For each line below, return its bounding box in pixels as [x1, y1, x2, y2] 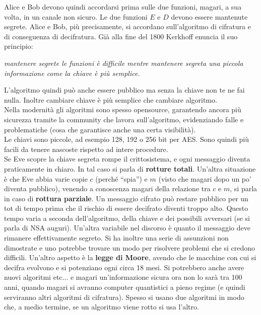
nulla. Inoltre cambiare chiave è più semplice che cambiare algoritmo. [4, 94, 217, 105]
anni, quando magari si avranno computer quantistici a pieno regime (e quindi [4, 282, 245, 292]
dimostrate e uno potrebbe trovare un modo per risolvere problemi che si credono [4, 242, 255, 253]
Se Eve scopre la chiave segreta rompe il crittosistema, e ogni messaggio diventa [4, 153, 250, 164]
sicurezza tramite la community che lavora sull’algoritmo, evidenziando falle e [4, 114, 244, 124]
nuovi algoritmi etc [4, 272, 62, 282]
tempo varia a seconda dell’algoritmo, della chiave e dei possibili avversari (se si [4, 212, 250, 223]
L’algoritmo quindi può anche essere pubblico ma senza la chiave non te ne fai [4, 85, 245, 95]
